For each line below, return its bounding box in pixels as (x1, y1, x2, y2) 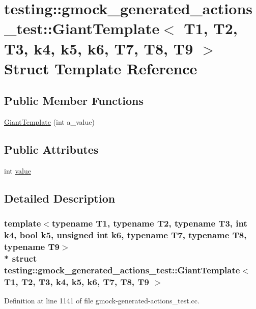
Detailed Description (4, 190, 116, 206)
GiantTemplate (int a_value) (4, 117, 95, 127)
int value (4, 165, 31, 176)
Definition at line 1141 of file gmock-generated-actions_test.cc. (4, 295, 200, 306)
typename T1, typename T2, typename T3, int (51, 217, 247, 230)
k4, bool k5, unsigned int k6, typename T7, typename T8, (4, 229, 247, 241)
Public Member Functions (4, 93, 144, 108)
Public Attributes (4, 142, 99, 157)
